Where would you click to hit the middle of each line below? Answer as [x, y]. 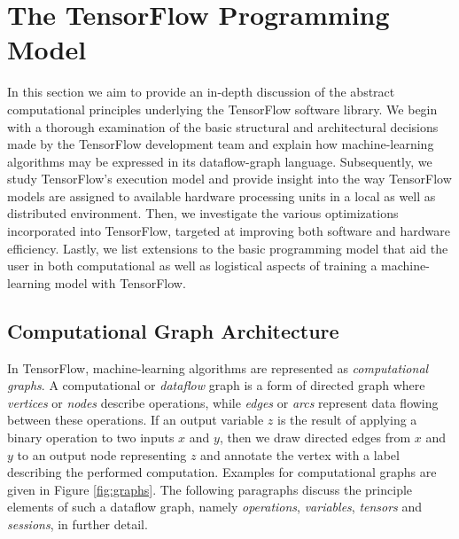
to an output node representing [102, 454]
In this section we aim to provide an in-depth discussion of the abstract [201, 92]
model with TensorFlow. [120, 282]
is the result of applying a [347, 420]
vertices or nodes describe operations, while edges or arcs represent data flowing [223, 402]
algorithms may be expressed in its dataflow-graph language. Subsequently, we [220, 161]
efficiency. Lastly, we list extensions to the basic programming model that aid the [228, 248]
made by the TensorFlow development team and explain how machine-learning [221, 144]
